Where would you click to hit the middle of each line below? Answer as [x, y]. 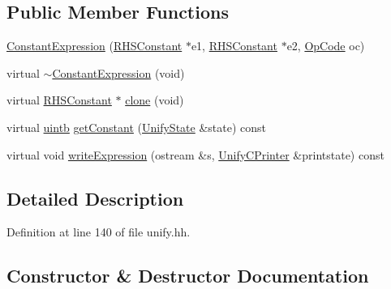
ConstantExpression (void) [118, 72]
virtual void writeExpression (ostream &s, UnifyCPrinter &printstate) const [195, 154]
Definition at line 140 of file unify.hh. [99, 232]
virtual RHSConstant [59, 100]
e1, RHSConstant [234, 46]
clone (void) [155, 100]
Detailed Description [95, 198]
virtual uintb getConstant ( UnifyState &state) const [137, 127]
